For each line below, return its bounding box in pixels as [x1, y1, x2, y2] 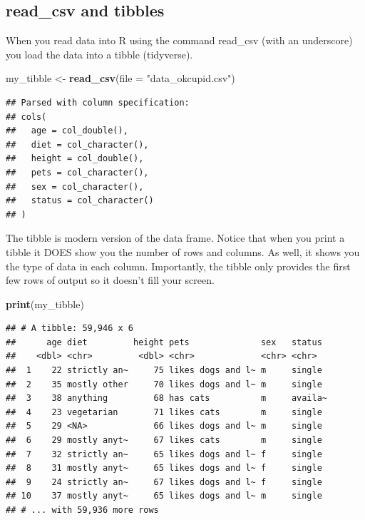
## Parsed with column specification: [6, 97, 190, 108]
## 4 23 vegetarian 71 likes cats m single [6, 407, 322, 417]
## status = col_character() [6, 195, 154, 206]
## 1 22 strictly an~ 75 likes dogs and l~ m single [6, 365, 322, 376]
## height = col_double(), [6, 153, 144, 164]
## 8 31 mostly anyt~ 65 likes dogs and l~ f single [6, 463, 322, 474]
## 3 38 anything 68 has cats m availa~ [6, 393, 328, 404]
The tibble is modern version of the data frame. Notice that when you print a [6, 230, 345, 245]
